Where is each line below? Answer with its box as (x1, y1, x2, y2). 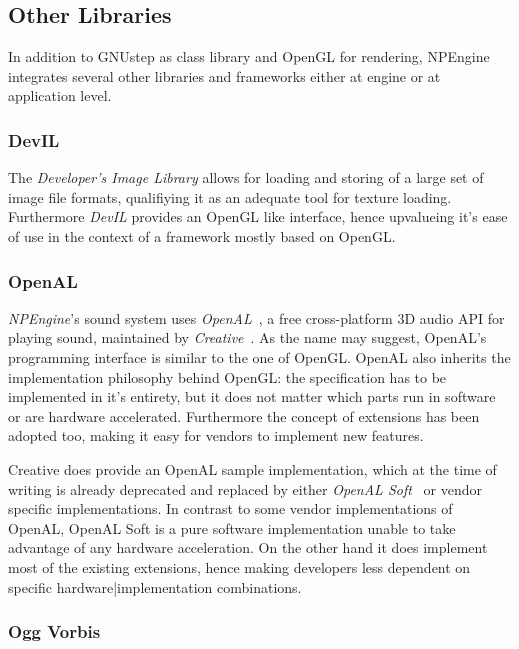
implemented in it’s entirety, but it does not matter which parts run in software (8, 386, 496, 407)
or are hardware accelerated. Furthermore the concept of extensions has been (8, 405, 480, 426)
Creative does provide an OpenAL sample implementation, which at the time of (8, 458, 497, 479)
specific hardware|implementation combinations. (8, 576, 302, 597)
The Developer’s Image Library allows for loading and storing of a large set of (8, 167, 484, 188)
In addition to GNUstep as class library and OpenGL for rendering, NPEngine (8, 46, 490, 67)
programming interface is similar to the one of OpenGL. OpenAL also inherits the (8, 346, 511, 367)
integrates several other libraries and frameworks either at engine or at (8, 65, 441, 86)
